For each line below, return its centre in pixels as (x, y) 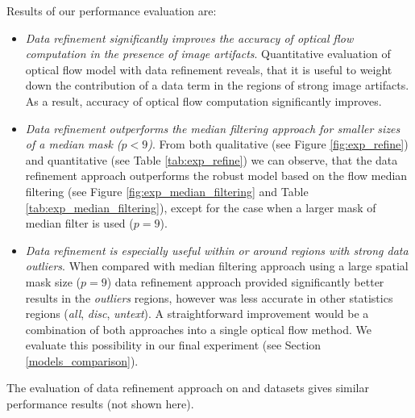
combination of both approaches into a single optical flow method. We (198, 329)
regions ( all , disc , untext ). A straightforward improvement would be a (197, 313)
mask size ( (53, 281)
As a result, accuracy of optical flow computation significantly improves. (203, 100)
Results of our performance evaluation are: (112, 10)
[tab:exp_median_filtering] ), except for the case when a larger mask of (201, 207)
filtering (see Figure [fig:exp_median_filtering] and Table (167, 191)
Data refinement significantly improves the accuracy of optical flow (189, 38)
